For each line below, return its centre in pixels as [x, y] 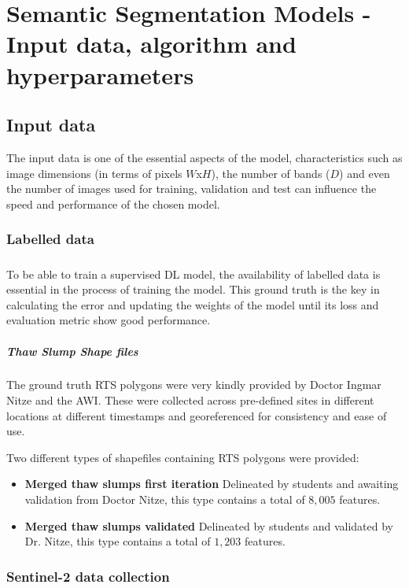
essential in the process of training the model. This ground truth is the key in [193, 289]
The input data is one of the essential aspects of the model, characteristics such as [204, 157]
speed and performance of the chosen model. [113, 203]
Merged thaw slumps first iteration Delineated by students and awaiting [212, 484]
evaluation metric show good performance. [109, 320]
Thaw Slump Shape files [72, 351]
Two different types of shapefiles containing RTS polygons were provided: [183, 457]
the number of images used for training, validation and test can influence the [192, 189]
